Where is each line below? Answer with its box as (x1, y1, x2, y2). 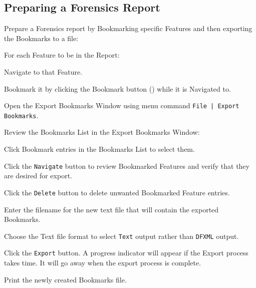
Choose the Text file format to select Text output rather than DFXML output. (4, 230, 239, 241)
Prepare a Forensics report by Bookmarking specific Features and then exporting (4, 23, 252, 34)
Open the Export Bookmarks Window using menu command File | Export (4, 100, 239, 111)
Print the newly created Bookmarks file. (4, 274, 127, 284)
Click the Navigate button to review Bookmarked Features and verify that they (4, 160, 249, 171)
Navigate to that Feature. (4, 66, 83, 77)
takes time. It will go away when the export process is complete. (4, 257, 201, 268)
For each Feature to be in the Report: (4, 50, 120, 60)
